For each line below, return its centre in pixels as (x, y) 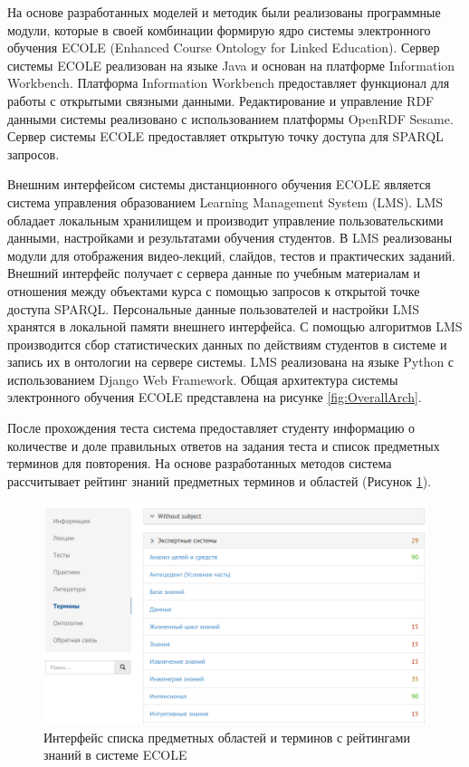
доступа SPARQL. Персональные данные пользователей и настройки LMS (214, 308)
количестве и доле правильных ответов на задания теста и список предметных (224, 445)
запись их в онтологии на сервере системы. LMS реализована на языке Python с (231, 362)
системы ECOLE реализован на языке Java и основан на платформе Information (231, 65)
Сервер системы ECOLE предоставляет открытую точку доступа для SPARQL (225, 136)
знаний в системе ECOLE (115, 755)
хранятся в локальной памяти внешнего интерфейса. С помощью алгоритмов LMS (235, 326)
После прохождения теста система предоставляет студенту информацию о (211, 428)
